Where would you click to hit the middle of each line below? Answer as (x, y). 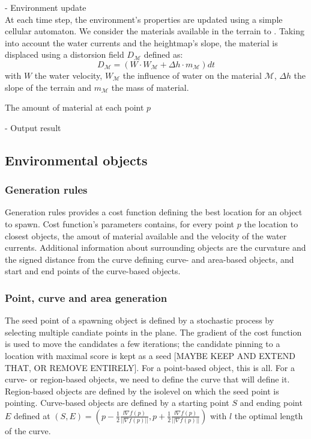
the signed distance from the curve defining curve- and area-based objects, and (149, 259)
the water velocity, (68, 75)
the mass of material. (150, 87)
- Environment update (46, 7)
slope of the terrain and (48, 87)
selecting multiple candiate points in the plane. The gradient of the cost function (153, 332)
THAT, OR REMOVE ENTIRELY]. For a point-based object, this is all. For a (150, 367)
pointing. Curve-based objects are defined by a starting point (117, 403)
